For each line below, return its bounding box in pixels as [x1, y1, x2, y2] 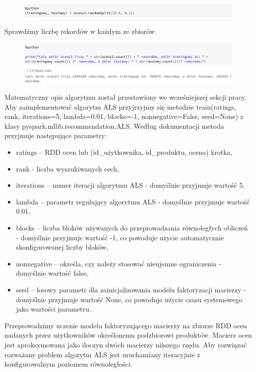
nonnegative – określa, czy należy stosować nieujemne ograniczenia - [16, 258, 221, 268]
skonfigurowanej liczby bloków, [16, 242, 109, 252]
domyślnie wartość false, [16, 268, 89, 278]
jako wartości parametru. [16, 304, 91, 314]
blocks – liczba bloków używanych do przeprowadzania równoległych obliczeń [16, 223, 248, 233]
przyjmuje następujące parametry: [4, 130, 107, 141]
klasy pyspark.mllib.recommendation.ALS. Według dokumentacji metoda [4, 120, 224, 131]
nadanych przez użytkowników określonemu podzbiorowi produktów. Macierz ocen [4, 330, 252, 340]
